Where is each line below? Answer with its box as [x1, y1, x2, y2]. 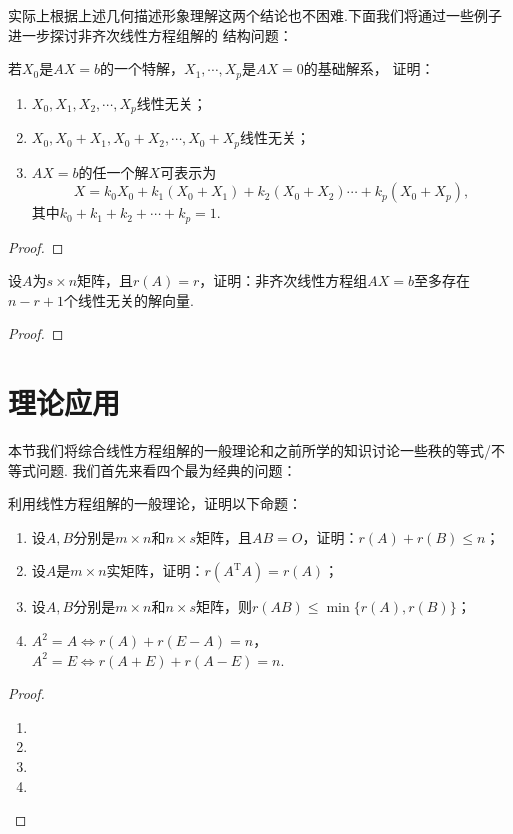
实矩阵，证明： [106, 560, 205, 581]
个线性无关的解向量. [63, 289, 194, 310]
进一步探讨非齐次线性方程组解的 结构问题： [8, 24, 293, 45]
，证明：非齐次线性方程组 [199, 270, 368, 291]
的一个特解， [100, 58, 185, 79]
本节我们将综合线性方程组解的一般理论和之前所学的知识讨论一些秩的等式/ [8, 440, 491, 461]
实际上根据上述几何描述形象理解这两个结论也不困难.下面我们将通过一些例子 [8, 5, 502, 25]
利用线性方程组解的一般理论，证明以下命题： [8, 493, 302, 514]
